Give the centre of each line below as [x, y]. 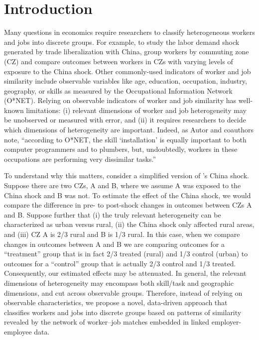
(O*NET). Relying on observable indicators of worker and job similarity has [120, 100]
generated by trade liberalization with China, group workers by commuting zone [127, 52]
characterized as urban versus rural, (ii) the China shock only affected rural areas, [129, 224]
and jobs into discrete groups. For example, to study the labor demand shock [122, 42]
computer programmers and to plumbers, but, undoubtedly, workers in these [121, 149]
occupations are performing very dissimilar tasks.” [80, 159]
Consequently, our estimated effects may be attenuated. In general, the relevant [125, 273]
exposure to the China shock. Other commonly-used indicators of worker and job [128, 71]
